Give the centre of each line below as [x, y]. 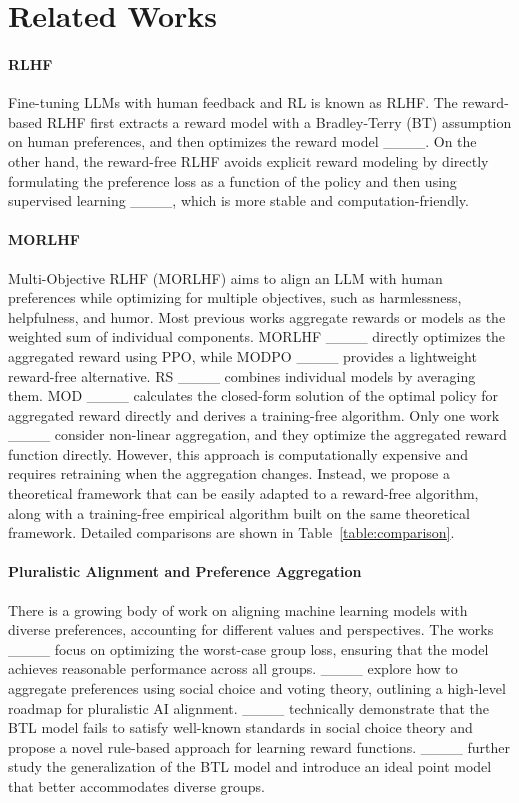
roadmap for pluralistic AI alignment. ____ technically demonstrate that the [248, 707]
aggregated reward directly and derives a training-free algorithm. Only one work [254, 414]
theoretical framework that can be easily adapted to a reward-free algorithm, [243, 493]
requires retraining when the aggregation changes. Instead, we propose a [229, 473]
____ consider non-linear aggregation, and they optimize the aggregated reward [257, 434]
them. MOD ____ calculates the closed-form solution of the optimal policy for [253, 395]
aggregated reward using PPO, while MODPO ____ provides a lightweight [242, 355]
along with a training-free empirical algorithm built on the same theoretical [239, 512]
